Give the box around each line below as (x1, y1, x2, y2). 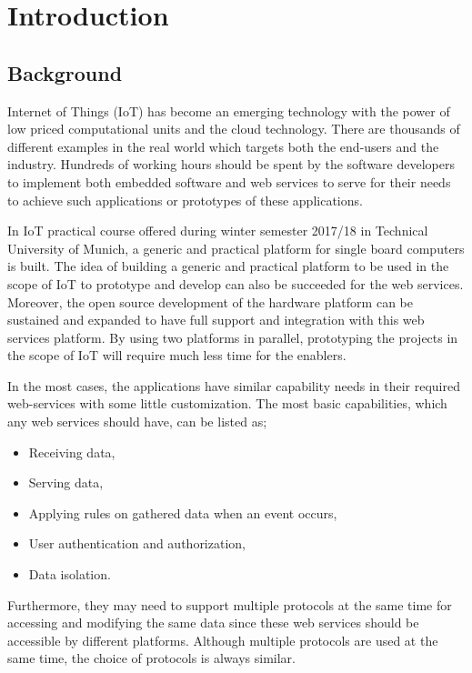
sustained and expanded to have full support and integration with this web (7, 310, 425, 329)
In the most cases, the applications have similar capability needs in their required (7, 376, 460, 395)
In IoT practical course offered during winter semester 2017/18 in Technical (7, 221, 428, 240)
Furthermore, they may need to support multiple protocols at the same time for (7, 595, 452, 614)
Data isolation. (28, 565, 111, 584)
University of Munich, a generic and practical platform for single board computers (7, 238, 465, 257)
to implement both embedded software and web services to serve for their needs (7, 172, 451, 191)
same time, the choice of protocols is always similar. (7, 648, 296, 668)
